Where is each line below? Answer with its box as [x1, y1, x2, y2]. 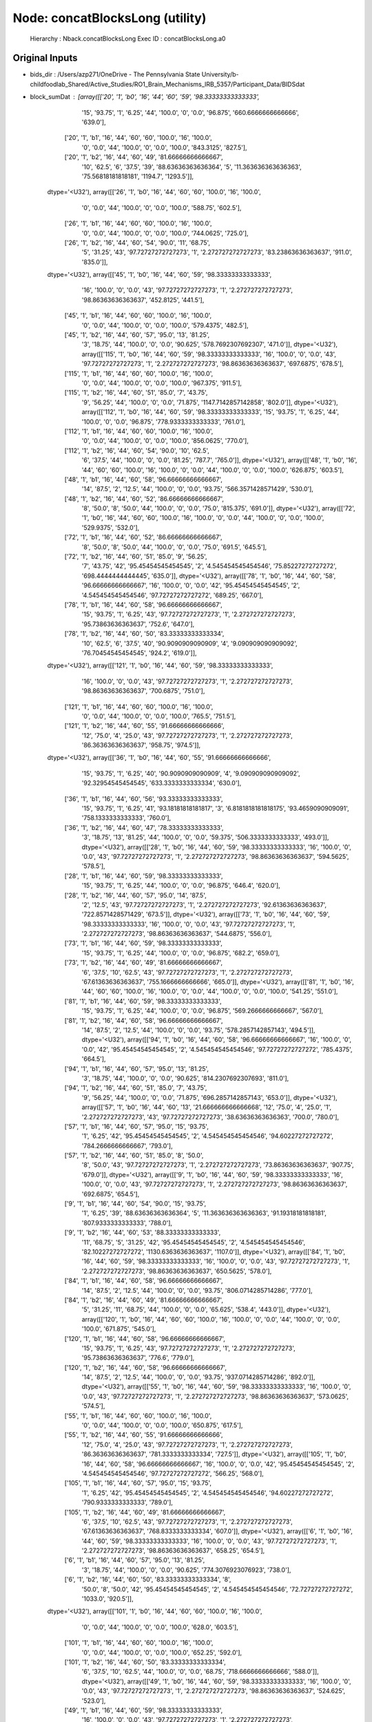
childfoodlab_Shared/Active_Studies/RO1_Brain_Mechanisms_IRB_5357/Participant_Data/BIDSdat [30, 80, 305, 88]
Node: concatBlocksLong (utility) [12, 10, 207, 25]
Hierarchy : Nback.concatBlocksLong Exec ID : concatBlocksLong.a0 [30, 34, 226, 43]
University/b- [201, 70, 239, 79]
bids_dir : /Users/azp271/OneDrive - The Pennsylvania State [30, 70, 200, 79]
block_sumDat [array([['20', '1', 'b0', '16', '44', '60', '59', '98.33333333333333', [30, 93, 260, 101]
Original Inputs [12, 52, 78, 64]
